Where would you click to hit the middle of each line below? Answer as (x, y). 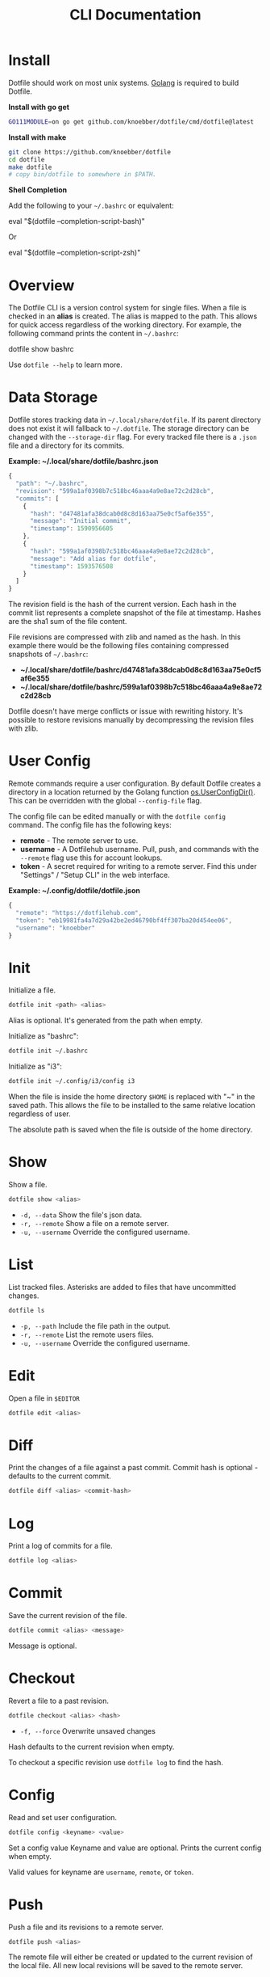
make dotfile (30, 167)
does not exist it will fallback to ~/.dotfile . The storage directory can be (129, 428)
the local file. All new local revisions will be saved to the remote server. (126, 1966)
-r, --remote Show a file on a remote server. (94, 1223)
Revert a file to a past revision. (59, 1701)
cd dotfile (27, 159)
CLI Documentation (135, 15)
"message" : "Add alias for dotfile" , (93, 559)
